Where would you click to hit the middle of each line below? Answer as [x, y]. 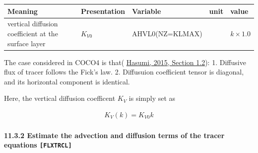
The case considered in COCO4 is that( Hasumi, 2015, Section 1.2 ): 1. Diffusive [125, 62]
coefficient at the [33, 33]
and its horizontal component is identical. [67, 81]
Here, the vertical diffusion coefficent [60, 98]
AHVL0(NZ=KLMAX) [167, 33]
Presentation [103, 11]
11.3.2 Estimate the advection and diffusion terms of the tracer [114, 135]
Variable [147, 11]
